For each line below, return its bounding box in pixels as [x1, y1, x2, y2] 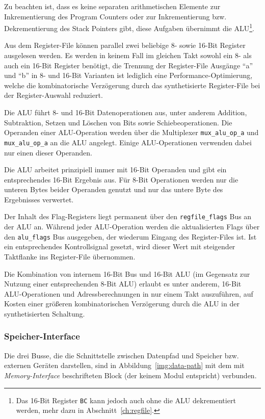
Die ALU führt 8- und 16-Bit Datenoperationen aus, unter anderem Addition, [4, 107, 247, 117]
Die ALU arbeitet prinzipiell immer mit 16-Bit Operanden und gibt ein [4, 164, 227, 175]
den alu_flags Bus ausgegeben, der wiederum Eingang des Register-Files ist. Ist [4, 231, 257, 242]
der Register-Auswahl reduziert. [4, 90, 103, 100]
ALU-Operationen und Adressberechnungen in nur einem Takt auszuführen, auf [4, 288, 253, 299]
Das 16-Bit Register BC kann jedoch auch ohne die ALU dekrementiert [16, 395, 236, 405]
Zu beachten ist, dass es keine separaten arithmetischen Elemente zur [4, 1, 221, 11]
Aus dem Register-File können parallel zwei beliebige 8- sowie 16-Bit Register [4, 40, 246, 50]
